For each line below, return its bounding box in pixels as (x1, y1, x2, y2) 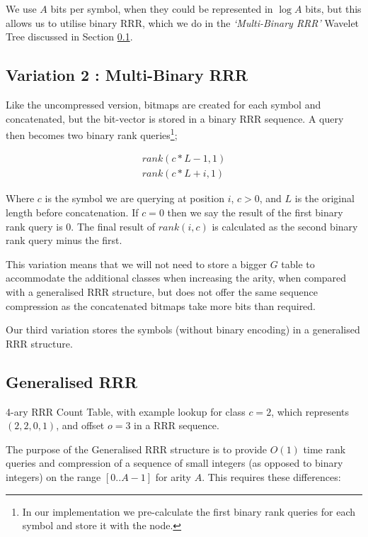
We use (6, 1, 37, 16)
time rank (303, 441, 346, 456)
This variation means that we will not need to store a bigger (6, 256, 267, 271)
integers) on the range (6, 470, 101, 484)
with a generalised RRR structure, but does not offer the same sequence (6, 284, 318, 299)
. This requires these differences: (202, 470, 341, 484)
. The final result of (71, 218, 156, 233)
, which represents (271, 404, 350, 419)
